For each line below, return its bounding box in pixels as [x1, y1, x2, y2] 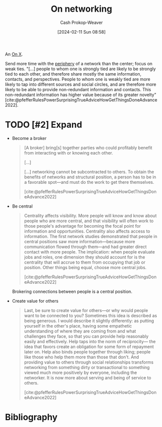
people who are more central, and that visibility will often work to [24, 218, 154, 224]
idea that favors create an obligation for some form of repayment [24, 344, 154, 349]
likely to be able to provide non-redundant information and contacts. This [5, 86, 151, 92]
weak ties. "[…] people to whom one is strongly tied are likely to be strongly [5, 66, 156, 72]
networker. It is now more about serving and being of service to [24, 374, 151, 381]
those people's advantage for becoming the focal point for [24, 223, 141, 229]
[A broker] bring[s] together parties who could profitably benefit [24, 145, 153, 151]
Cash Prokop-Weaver [60, 19, 103, 25]
